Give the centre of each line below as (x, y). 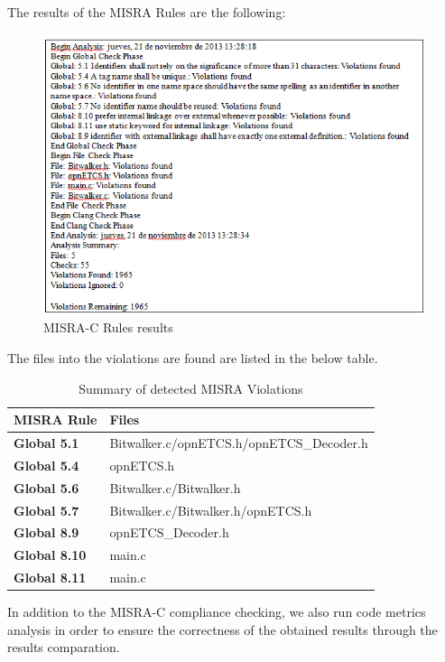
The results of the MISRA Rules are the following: (147, 12)
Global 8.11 (50, 578)
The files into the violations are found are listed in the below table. (193, 357)
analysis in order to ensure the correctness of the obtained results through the (222, 629)
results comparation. (64, 647)
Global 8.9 (46, 532)
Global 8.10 (50, 555)
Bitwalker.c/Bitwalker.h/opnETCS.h (211, 510)
